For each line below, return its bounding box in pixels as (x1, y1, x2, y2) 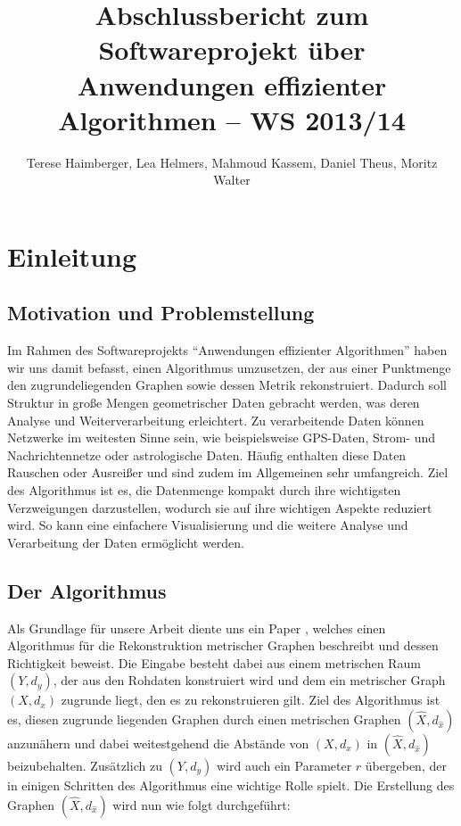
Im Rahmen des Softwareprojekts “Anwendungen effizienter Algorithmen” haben (7, 341, 448, 359)
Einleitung (7, 237, 137, 274)
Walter (213, 170, 251, 189)
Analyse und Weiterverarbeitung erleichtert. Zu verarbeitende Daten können (7, 410, 424, 429)
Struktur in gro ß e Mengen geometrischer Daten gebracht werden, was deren (7, 393, 420, 412)
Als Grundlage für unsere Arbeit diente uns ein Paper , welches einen (7, 618, 386, 637)
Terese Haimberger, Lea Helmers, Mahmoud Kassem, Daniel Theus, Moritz (26, 153, 438, 171)
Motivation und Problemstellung (7, 299, 315, 326)
